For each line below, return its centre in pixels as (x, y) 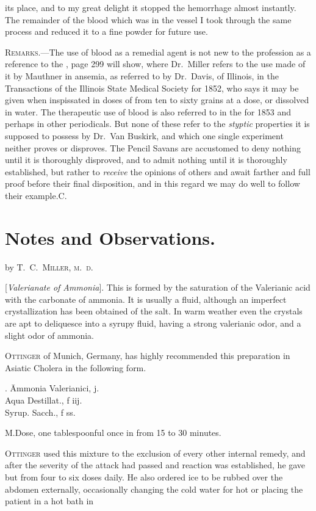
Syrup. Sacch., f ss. (40, 412)
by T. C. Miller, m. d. (49, 266)
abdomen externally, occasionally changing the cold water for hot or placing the (154, 489)
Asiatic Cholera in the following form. (76, 367)
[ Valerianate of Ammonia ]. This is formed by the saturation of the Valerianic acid (158, 287)
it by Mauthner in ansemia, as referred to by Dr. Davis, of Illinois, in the (142, 75)
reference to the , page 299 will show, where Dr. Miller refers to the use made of (155, 64)
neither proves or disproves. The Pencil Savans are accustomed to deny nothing (153, 147)
